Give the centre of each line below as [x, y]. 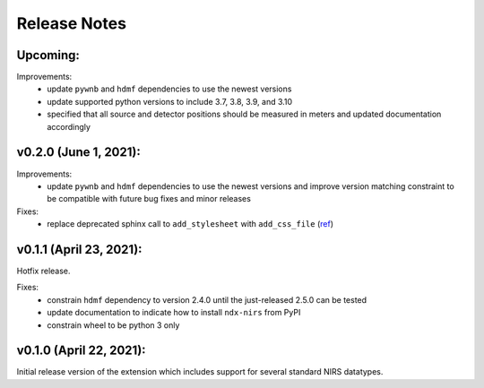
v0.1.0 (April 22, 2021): [82, 351]
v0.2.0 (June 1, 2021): [78, 152]
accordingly [69, 126]
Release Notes [72, 23]
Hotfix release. [43, 271]
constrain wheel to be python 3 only [113, 325]
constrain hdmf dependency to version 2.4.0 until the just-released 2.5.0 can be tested [207, 299]
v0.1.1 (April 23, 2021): [79, 250]
